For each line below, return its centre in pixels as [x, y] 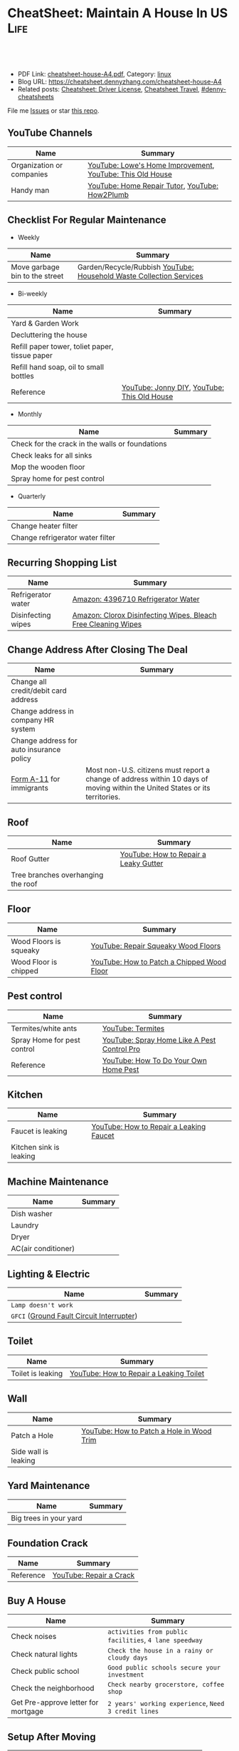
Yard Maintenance [49, 1486]
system [23, 729]
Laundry [25, 1225]
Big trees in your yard [47, 1517]
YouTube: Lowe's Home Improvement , [151, 165]
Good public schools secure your [164, 1668]
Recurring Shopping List [62, 562]
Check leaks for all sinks [52, 455]
